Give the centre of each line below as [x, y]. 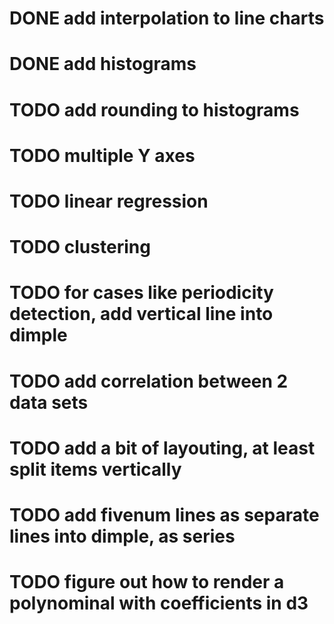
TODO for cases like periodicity [141, 293]
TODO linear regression [109, 201]
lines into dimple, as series [122, 536]
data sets [49, 402]
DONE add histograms [103, 64]
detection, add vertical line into [141, 314]
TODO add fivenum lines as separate [164, 514]
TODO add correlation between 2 [149, 381]
